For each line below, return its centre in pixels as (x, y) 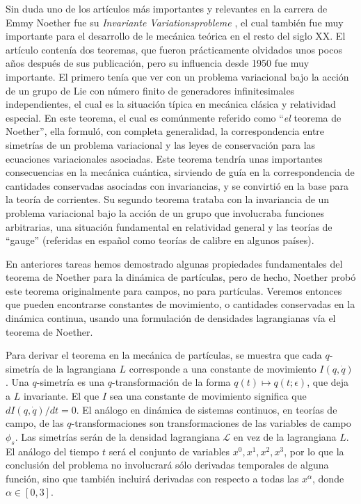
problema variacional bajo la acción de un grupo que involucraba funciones (165, 212)
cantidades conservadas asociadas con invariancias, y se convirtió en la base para (177, 185)
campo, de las (35, 423)
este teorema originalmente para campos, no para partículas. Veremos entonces (174, 290)
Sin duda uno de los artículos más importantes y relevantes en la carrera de (167, 8)
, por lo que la (314, 451)
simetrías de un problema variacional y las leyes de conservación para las (161, 144)
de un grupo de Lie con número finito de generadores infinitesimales (150, 90)
